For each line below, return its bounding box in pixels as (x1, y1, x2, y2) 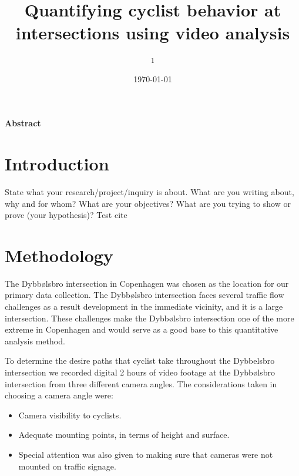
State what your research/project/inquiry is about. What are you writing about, (5, 185, 294, 197)
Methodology (5, 243, 113, 267)
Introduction (5, 152, 109, 176)
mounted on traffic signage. (18, 460, 116, 472)
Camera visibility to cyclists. (18, 408, 122, 421)
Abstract (5, 117, 41, 129)
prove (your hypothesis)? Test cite (5, 209, 127, 221)
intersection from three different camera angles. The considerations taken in (5, 377, 277, 390)
